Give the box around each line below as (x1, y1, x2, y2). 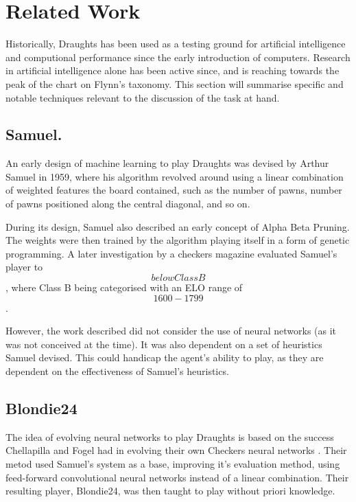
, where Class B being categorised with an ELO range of (5, 280, 243, 295)
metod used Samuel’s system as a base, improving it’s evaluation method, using (5, 457, 340, 470)
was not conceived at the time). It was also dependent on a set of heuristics (5, 336, 322, 351)
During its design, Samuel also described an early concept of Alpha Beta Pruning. (5, 219, 350, 233)
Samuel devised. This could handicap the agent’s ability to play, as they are (5, 350, 324, 365)
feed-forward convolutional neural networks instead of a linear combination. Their (5, 470, 349, 484)
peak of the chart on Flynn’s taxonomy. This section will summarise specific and (5, 76, 344, 91)
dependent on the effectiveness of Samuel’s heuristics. (5, 364, 229, 378)
